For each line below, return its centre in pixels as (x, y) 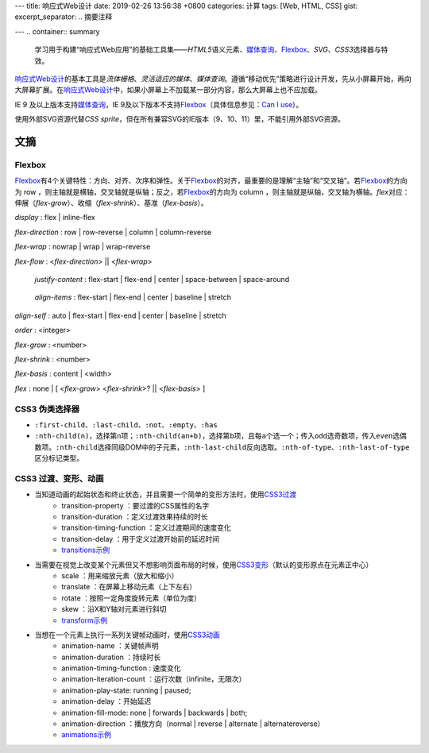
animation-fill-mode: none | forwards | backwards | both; (155, 712)
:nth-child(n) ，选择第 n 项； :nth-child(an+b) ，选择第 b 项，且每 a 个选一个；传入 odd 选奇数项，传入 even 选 (217, 436)
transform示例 (85, 620)
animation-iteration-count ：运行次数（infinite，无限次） (154, 679)
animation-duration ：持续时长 (111, 657)
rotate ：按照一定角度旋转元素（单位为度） (131, 598)
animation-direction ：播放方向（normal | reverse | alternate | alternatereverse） (193, 724)
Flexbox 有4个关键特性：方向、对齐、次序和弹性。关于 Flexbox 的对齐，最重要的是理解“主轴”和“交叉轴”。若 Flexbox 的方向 (211, 181)
